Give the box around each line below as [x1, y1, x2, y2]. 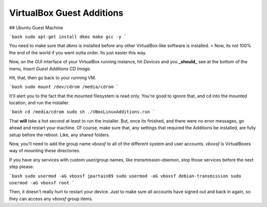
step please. [9, 164, 35, 170]
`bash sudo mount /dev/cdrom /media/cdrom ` [9, 84, 119, 90]
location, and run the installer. [9, 100, 70, 106]
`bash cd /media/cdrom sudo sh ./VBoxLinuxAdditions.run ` [9, 109, 156, 115]
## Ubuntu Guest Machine [9, 25, 63, 31]
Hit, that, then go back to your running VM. [9, 75, 96, 81]
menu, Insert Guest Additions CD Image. [9, 66, 91, 72]
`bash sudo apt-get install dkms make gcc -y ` [9, 34, 127, 40]
